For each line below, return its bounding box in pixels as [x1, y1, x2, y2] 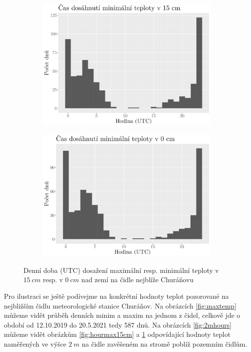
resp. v [43, 274, 63, 285]
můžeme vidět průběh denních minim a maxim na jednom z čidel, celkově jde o [4, 310, 240, 320]
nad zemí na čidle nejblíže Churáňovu [81, 274, 194, 285]
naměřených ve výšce [4, 338, 67, 349]
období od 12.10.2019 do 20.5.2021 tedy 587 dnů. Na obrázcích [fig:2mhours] [4, 319, 232, 330]
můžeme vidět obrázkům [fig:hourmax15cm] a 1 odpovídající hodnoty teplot [4, 329, 231, 339]
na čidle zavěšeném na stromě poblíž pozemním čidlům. [81, 338, 248, 349]
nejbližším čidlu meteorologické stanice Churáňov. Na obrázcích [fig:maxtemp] [4, 300, 237, 311]
